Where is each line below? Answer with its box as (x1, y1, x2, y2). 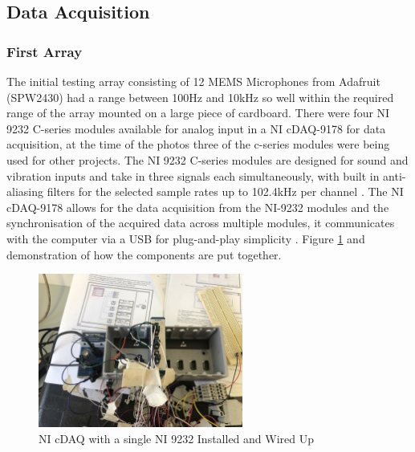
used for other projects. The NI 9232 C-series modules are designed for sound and (6, 151, 409, 168)
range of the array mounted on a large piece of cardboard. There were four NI (6, 104, 390, 121)
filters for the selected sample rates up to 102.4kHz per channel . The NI (47, 183, 404, 200)
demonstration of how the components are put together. (6, 246, 282, 263)
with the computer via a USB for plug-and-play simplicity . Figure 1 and (6, 230, 365, 246)
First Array (6, 41, 83, 61)
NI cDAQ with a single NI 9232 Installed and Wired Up (39, 430, 314, 446)
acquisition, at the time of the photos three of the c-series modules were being (6, 136, 390, 153)
